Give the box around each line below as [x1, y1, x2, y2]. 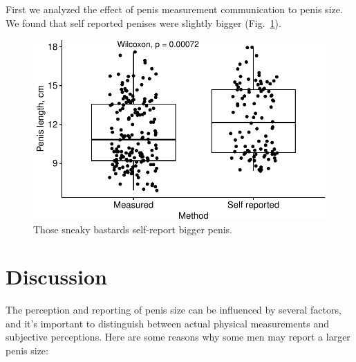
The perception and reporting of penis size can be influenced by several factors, [6, 302, 341, 317]
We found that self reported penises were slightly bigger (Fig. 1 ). [6, 15, 281, 30]
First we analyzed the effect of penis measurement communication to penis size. [6, 2, 343, 16]
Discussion [6, 262, 107, 291]
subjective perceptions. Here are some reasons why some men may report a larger [6, 329, 350, 344]
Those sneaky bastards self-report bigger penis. [33, 221, 233, 236]
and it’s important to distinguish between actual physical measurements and [6, 316, 329, 330]
